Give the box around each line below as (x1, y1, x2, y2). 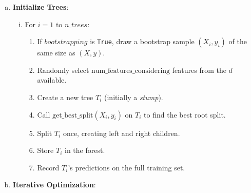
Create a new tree (37, 91, 93, 102)
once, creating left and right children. (63, 127, 180, 138)
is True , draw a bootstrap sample (90, 36, 195, 47)
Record (37, 162, 60, 172)
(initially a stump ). (104, 91, 163, 102)
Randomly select (37, 64, 89, 75)
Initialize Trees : (12, 2, 69, 12)
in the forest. (65, 145, 105, 156)
